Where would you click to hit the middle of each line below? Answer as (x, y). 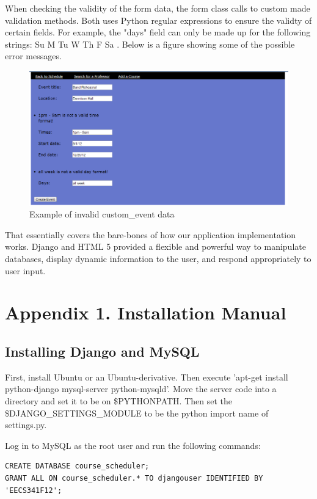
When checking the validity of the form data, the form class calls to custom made (158, 8)
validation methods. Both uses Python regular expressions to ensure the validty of (158, 20)
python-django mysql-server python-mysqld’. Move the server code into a (141, 389)
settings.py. (26, 425)
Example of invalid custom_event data (102, 214)
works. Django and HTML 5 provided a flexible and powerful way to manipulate (155, 246)
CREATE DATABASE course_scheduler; (77, 466)
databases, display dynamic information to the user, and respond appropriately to (158, 259)
